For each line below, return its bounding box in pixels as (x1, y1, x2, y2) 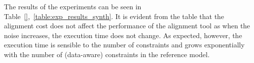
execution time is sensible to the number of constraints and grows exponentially (4, 40, 245, 50)
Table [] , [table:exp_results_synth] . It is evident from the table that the (4, 11, 224, 21)
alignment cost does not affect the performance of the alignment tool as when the (4, 21, 250, 31)
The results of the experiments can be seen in (4, 1, 142, 11)
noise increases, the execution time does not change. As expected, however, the (4, 30, 242, 40)
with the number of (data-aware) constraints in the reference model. (4, 49, 210, 59)
